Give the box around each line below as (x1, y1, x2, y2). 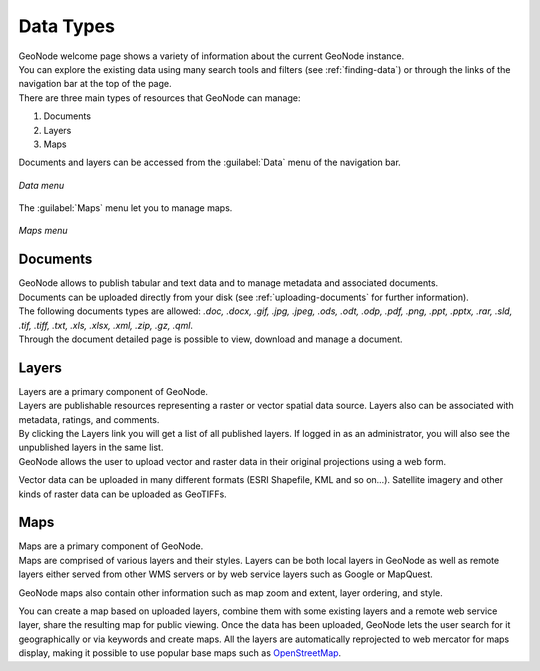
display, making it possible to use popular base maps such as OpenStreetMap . (18, 647, 342, 659)
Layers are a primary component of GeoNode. (18, 385, 209, 397)
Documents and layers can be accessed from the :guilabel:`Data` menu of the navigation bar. (18, 156, 402, 169)
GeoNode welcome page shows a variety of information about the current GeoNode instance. (18, 50, 405, 62)
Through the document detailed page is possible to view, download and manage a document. (18, 333, 404, 345)
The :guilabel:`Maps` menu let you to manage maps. (18, 202, 233, 214)
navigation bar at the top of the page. (18, 78, 172, 90)
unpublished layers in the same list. (18, 441, 164, 454)
